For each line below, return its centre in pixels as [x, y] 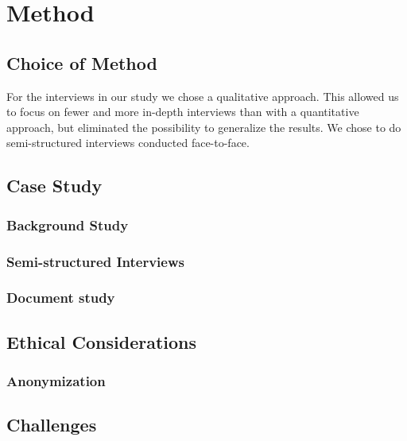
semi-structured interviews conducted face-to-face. [128, 143]
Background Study [68, 224]
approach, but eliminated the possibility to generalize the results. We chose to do [204, 127]
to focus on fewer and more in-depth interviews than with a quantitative [183, 112]
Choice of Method [82, 62]
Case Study [54, 186]
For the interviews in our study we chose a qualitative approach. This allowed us [203, 96]
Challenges [52, 425]
